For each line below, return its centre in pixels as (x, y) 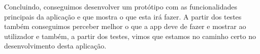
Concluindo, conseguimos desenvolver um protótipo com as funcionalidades (121, 6)
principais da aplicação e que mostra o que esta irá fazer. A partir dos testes (123, 16)
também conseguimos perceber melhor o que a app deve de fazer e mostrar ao (125, 26)
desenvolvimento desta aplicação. (55, 46)
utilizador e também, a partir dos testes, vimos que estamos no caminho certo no (130, 36)
